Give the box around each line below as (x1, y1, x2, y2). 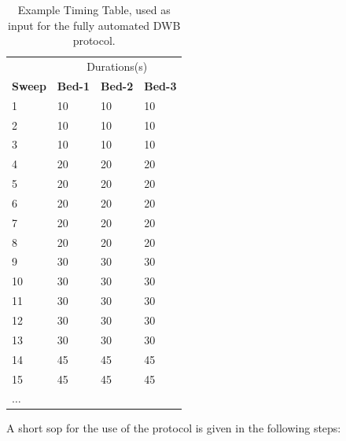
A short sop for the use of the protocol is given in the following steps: (6, 420, 341, 436)
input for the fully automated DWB (8, 17, 181, 33)
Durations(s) (86, 58, 148, 75)
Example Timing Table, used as (17, 2, 171, 17)
